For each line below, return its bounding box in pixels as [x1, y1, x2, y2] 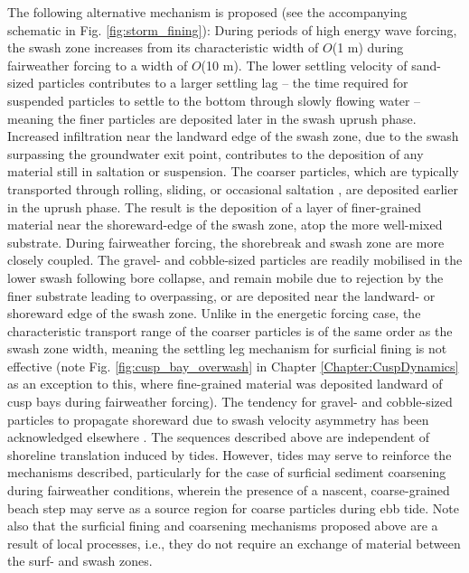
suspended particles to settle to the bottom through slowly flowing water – [7, 90, 421, 109]
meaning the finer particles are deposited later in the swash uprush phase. [7, 108, 417, 127]
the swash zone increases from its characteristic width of [7, 38, 319, 57]
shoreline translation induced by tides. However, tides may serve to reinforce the [7, 445, 452, 464]
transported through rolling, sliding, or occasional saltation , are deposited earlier [7, 179, 458, 198]
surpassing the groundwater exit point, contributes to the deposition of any [7, 144, 424, 163]
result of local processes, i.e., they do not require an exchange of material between [7, 533, 461, 552]
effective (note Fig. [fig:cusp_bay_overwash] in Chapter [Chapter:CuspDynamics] [7, 356, 459, 375]
